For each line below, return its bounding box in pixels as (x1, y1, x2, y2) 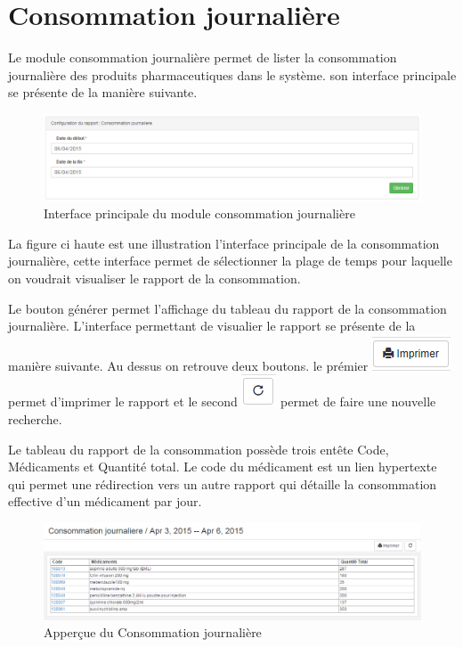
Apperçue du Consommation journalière (44, 623, 262, 642)
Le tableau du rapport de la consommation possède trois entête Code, (8, 439, 389, 458)
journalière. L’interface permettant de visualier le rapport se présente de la (8, 316, 416, 335)
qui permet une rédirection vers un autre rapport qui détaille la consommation (8, 474, 437, 493)
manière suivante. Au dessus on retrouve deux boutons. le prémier (8, 356, 369, 374)
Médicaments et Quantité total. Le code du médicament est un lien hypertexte (8, 457, 437, 476)
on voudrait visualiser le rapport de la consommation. (8, 269, 301, 287)
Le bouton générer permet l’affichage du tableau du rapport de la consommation (8, 299, 447, 317)
